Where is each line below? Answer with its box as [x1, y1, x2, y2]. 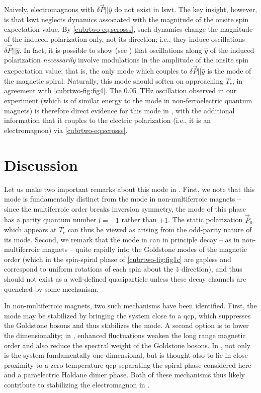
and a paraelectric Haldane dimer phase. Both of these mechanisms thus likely [4, 369, 245, 380]
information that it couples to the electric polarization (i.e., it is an [4, 115, 211, 125]
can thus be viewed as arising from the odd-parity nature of [67, 224, 252, 235]
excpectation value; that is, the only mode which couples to [4, 65, 188, 76]
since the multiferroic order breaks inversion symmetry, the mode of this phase [4, 203, 246, 214]
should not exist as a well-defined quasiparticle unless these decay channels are [4, 274, 246, 284]
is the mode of [207, 65, 251, 76]
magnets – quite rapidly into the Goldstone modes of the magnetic [42, 244, 247, 254]
